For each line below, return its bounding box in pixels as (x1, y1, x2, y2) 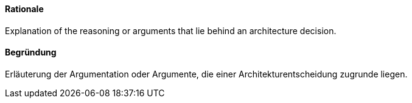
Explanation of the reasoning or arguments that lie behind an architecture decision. (5, 25, 337, 36)
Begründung (5, 47, 57, 58)
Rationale (5, 4, 44, 14)
